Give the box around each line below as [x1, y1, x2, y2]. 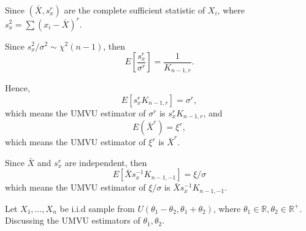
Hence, [5, 81, 30, 94]
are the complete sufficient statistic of [64, 4, 205, 16]
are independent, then [64, 156, 147, 169]
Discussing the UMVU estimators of [5, 214, 140, 227]
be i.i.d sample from [59, 202, 135, 214]
